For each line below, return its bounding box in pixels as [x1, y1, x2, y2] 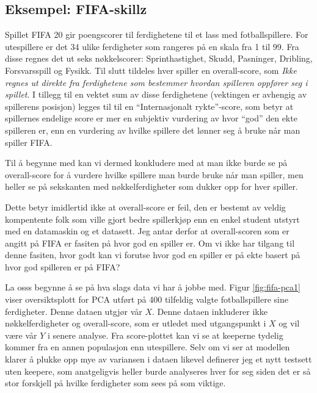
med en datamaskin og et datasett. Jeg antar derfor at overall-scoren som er [5, 225, 290, 237]
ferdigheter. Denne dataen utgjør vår [5, 305, 142, 317]
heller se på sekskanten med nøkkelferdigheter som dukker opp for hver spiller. [5, 180, 298, 193]
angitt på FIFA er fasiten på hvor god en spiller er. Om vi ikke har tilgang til [5, 236, 295, 249]
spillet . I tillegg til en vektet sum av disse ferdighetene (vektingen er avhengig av [5, 88, 307, 101]
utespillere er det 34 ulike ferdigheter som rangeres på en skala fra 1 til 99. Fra [5, 40, 299, 52]
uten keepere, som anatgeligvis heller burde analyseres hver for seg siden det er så [5, 364, 311, 377]
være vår [5, 328, 37, 341]
